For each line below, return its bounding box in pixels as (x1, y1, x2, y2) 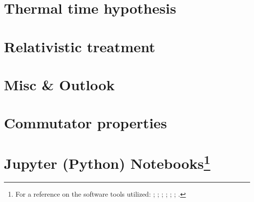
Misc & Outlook (4, 74, 115, 94)
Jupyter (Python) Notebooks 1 (4, 151, 211, 173)
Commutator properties (4, 113, 167, 133)
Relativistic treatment (4, 36, 155, 56)
